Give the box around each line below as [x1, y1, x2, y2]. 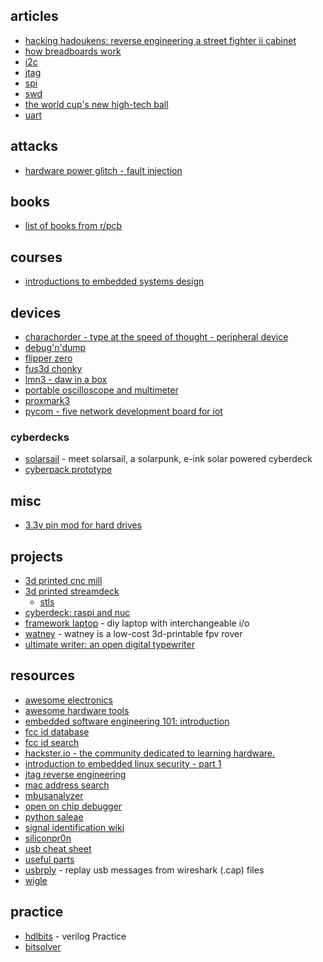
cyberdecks [10, 430, 70, 444]
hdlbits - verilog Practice [24, 930, 127, 942]
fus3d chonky [24, 363, 83, 375]
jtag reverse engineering [24, 768, 127, 780]
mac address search [24, 779, 110, 791]
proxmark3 [24, 395, 71, 407]
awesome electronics [24, 694, 113, 706]
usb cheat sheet [24, 842, 92, 854]
